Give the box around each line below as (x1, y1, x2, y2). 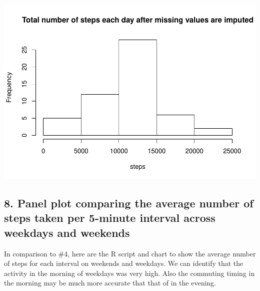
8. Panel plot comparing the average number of (4, 195, 253, 210)
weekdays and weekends (4, 224, 130, 240)
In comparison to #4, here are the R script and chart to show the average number (4, 248, 256, 258)
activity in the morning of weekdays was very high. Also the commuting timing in (4, 267, 255, 278)
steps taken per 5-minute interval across (4, 210, 215, 225)
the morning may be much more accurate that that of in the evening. (4, 277, 216, 288)
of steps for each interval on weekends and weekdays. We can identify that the (4, 258, 243, 268)
